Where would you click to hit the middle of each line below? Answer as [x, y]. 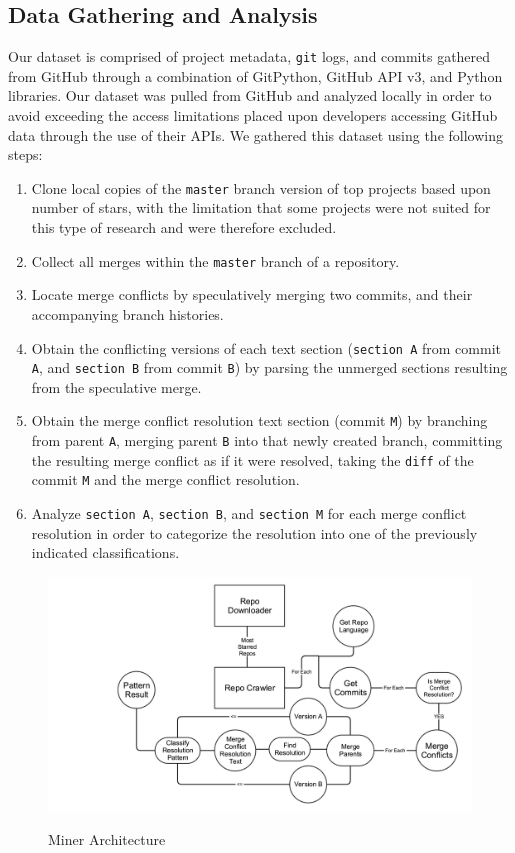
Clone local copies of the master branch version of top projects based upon [261, 187]
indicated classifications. [105, 552]
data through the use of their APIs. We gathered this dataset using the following [255, 134]
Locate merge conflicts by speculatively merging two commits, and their [252, 294]
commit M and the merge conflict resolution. [165, 479]
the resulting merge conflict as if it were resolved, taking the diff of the [252, 459]
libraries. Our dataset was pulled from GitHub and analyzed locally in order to [250, 95]
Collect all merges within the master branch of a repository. [215, 260]
